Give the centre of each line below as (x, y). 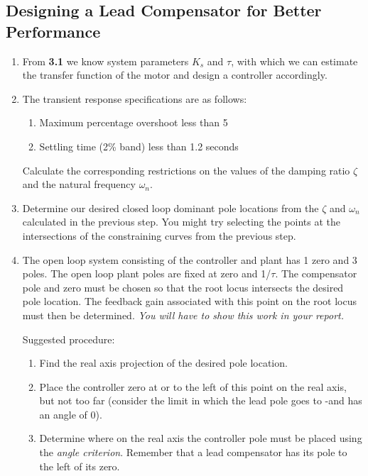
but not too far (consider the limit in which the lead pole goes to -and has (201, 400)
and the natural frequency (79, 184)
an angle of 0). (71, 414)
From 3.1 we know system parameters (105, 61)
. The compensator (316, 273)
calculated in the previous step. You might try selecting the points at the (182, 222)
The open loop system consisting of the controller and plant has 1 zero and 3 (190, 259)
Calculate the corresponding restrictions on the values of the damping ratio (186, 170)
